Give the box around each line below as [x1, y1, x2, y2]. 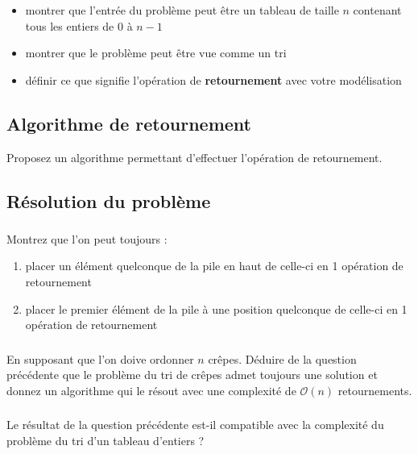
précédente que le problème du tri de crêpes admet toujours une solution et [6, 366, 378, 383]
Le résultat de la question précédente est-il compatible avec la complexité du [6, 416, 384, 433]
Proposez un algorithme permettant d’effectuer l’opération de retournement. [6, 148, 383, 165]
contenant [353, 2, 402, 18]
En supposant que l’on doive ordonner [6, 350, 194, 367]
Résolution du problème [6, 188, 211, 213]
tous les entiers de [25, 17, 114, 34]
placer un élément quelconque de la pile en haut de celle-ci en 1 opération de [25, 257, 404, 274]
